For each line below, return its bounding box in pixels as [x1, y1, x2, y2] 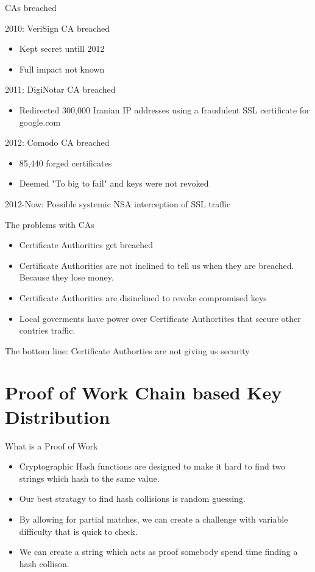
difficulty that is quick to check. [19, 524, 138, 537]
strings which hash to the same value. [19, 471, 160, 484]
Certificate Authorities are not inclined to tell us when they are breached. [19, 259, 294, 271]
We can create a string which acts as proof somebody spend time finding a [19, 545, 298, 558]
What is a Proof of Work [5, 439, 98, 452]
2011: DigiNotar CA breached [5, 83, 116, 96]
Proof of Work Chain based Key [5, 380, 282, 405]
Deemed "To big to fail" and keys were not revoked [19, 177, 209, 190]
